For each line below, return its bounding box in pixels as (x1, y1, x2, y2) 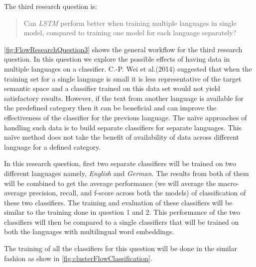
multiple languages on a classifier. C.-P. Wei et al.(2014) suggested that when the (4, 63, 252, 74)
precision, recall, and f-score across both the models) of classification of (29, 187, 246, 198)
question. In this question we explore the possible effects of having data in (4, 54, 230, 64)
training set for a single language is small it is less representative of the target (4, 73, 242, 84)
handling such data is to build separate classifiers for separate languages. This (4, 122, 242, 132)
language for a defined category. (4, 141, 101, 152)
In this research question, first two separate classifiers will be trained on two (4, 158, 236, 169)
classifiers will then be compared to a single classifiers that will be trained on (4, 216, 239, 227)
